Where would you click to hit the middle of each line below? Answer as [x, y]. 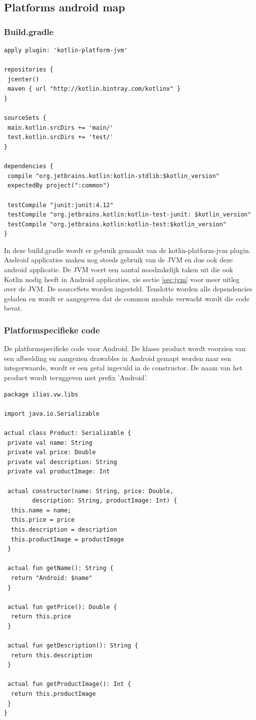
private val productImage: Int [59, 472]
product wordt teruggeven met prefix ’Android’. [76, 378]
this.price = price [43, 520]
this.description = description [64, 529]
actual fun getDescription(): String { [73, 646]
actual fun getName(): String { [60, 568]
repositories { [29, 70]
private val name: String [50, 443]
